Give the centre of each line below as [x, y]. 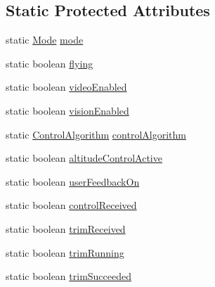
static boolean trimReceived [66, 228]
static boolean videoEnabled [66, 87]
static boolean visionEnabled [67, 110]
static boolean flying [50, 63]
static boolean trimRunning [65, 252]
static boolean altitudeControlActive [84, 158]
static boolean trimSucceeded [69, 276]
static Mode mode [45, 40]
